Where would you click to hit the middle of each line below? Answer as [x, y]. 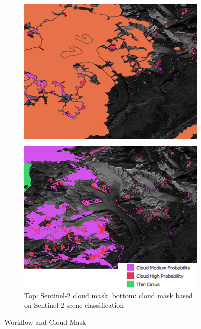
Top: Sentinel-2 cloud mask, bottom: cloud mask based [109, 295]
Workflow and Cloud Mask [45, 322]
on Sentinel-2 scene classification [74, 305]
